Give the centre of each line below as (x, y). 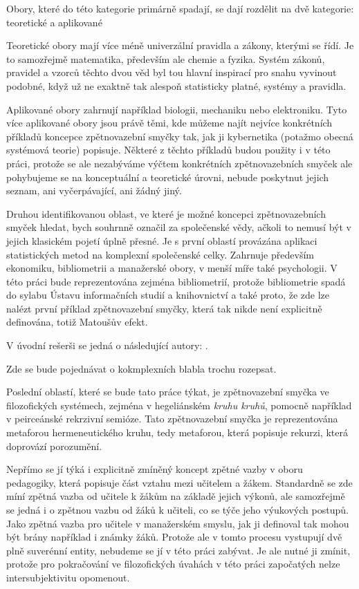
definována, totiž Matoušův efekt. (77, 322)
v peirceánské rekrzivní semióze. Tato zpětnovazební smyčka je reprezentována (172, 419)
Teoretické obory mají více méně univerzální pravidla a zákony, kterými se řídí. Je (180, 45)
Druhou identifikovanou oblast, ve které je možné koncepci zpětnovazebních (166, 213)
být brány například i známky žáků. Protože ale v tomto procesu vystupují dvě (174, 537)
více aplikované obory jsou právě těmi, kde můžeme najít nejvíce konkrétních (169, 123)
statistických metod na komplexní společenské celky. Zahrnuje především (160, 254)
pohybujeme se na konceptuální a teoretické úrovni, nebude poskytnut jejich (168, 177)
